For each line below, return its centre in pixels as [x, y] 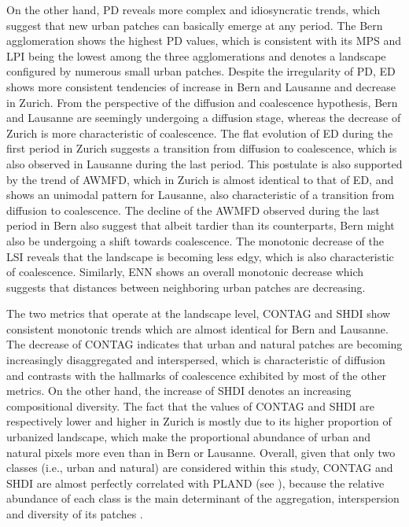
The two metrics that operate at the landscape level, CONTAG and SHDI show [199, 313]
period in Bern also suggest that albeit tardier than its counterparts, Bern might [201, 225]
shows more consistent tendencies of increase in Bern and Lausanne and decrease [201, 86]
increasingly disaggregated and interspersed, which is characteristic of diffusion [196, 360]
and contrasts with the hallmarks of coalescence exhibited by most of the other [197, 375]
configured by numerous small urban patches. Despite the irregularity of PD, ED [201, 71]
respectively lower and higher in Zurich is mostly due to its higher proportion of [199, 421]
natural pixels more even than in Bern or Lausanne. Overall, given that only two [201, 452]
